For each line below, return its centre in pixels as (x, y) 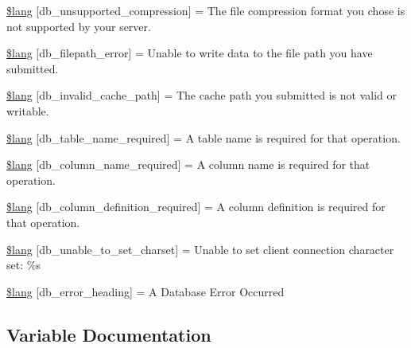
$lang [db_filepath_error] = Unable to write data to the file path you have (190, 53)
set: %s (23, 265)
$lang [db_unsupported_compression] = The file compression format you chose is (206, 10)
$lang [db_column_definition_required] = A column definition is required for (196, 207)
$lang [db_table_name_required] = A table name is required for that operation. (204, 137)
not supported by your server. (79, 26)
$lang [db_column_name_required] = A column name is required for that (188, 164)
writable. (28, 110)
